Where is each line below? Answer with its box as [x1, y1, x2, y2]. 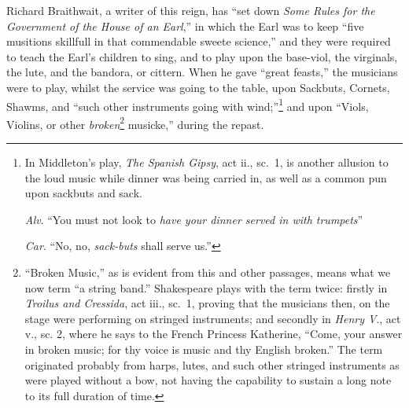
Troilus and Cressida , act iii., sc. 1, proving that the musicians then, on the [24, 295, 390, 311]
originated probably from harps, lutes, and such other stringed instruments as [24, 356, 400, 373]
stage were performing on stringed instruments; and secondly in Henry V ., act [24, 310, 401, 326]
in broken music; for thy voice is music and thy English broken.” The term [24, 341, 383, 357]
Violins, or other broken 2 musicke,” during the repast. [6, 113, 264, 132]
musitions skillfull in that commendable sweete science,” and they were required [6, 33, 391, 50]
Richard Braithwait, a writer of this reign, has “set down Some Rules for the [6, 2, 375, 18]
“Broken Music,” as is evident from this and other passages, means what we [24, 264, 391, 281]
